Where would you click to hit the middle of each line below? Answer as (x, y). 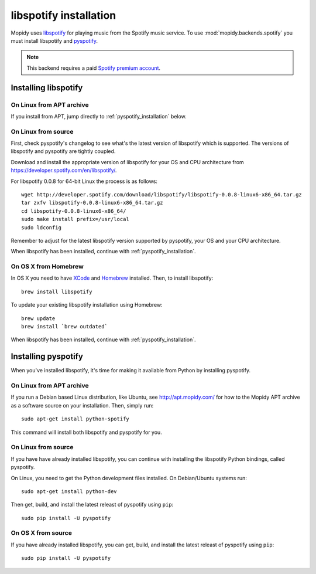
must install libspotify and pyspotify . (54, 40)
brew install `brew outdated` (65, 327)
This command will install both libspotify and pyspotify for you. (86, 432)
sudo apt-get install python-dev (69, 491)
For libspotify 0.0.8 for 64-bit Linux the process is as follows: (84, 181)
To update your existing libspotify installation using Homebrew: (87, 305)
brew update (38, 318)
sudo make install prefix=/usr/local (75, 219)
